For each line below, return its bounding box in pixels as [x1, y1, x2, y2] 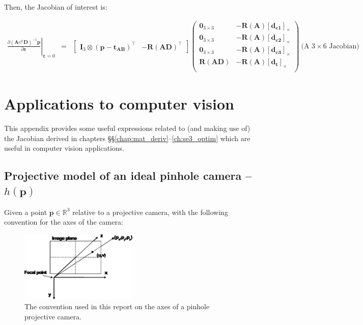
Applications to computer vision [4, 93, 235, 114]
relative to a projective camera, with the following [72, 206, 228, 217]
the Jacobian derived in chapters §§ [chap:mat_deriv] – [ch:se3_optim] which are [4, 132, 250, 143]
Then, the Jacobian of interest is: [4, 2, 107, 12]
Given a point [4, 206, 47, 217]
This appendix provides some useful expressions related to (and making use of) [4, 123, 250, 133]
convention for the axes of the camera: [4, 216, 123, 227]
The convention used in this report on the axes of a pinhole [24, 301, 210, 312]
